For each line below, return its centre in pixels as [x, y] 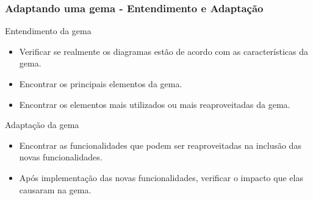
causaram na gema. [55, 189]
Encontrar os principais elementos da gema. [101, 84]
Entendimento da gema [48, 31]
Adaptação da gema [42, 125]
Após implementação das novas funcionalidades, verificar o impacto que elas [161, 177]
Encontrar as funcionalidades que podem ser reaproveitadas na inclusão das [160, 145]
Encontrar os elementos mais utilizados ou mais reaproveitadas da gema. [155, 104]
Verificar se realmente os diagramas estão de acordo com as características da [164, 51]
